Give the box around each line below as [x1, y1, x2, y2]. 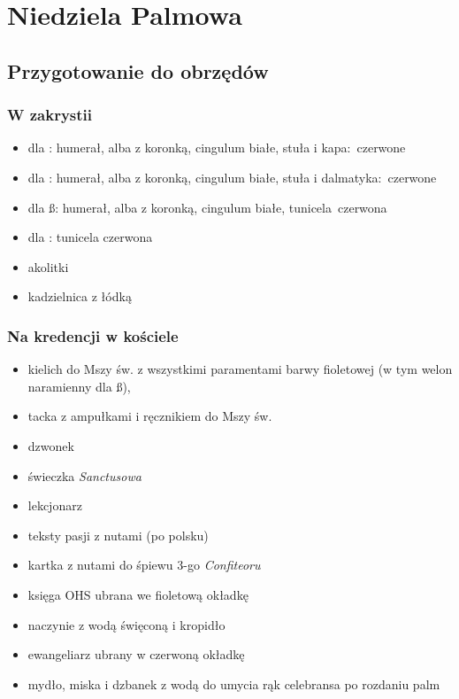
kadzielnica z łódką [27, 287, 132, 306]
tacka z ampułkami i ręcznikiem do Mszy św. [27, 407, 272, 425]
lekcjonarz [27, 496, 82, 515]
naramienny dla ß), [27, 377, 131, 395]
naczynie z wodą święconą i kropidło [27, 615, 226, 633]
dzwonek [27, 436, 74, 454]
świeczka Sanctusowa [27, 466, 142, 485]
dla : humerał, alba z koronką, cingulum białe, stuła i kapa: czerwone [27, 138, 406, 157]
